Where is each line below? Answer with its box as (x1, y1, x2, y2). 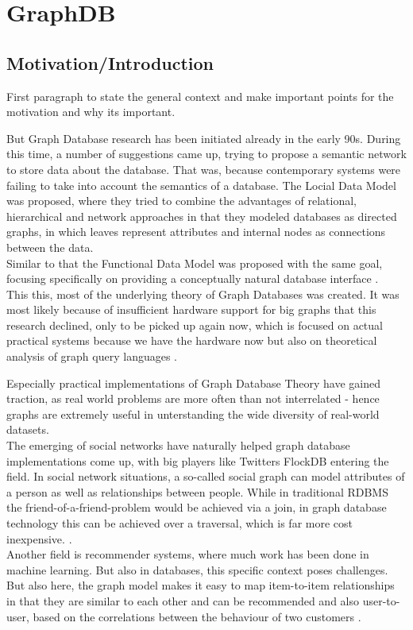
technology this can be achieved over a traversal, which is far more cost (6, 515, 353, 531)
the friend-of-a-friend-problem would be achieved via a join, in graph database (6, 499, 387, 516)
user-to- (362, 592, 400, 609)
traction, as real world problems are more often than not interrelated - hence (6, 390, 380, 407)
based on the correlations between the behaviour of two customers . (33, 608, 361, 624)
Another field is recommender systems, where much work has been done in (6, 546, 369, 562)
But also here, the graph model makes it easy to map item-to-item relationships (6, 577, 395, 593)
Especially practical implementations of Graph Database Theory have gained (6, 374, 381, 391)
